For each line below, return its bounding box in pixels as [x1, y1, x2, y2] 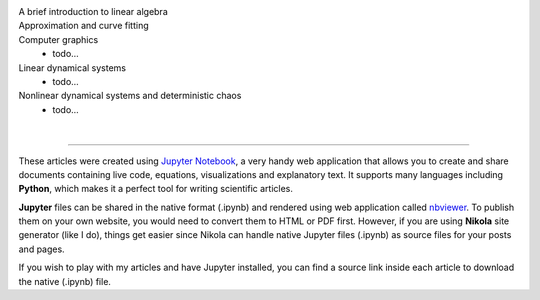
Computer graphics [18, 33, 99, 45]
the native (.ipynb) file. [18, 275, 112, 287]
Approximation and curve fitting [18, 20, 149, 32]
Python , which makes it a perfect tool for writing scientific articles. [18, 183, 294, 195]
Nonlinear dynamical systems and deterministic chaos [18, 90, 242, 102]
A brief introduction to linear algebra [18, 6, 169, 17]
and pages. [18, 243, 65, 255]
